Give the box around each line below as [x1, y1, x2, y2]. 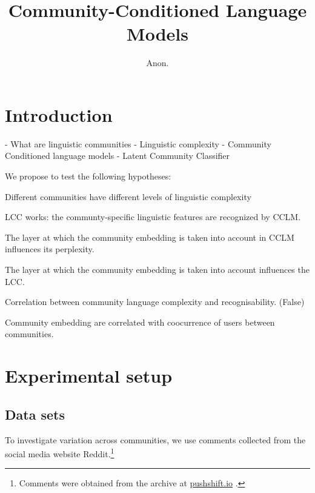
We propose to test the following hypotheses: [5, 170, 171, 183]
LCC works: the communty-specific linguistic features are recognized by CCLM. [5, 210, 301, 223]
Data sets [5, 404, 65, 423]
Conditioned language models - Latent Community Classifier [5, 149, 230, 162]
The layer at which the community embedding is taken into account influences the [5, 263, 310, 275]
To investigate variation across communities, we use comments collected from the [5, 433, 306, 446]
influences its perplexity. [5, 243, 94, 255]
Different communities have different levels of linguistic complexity [5, 190, 251, 203]
